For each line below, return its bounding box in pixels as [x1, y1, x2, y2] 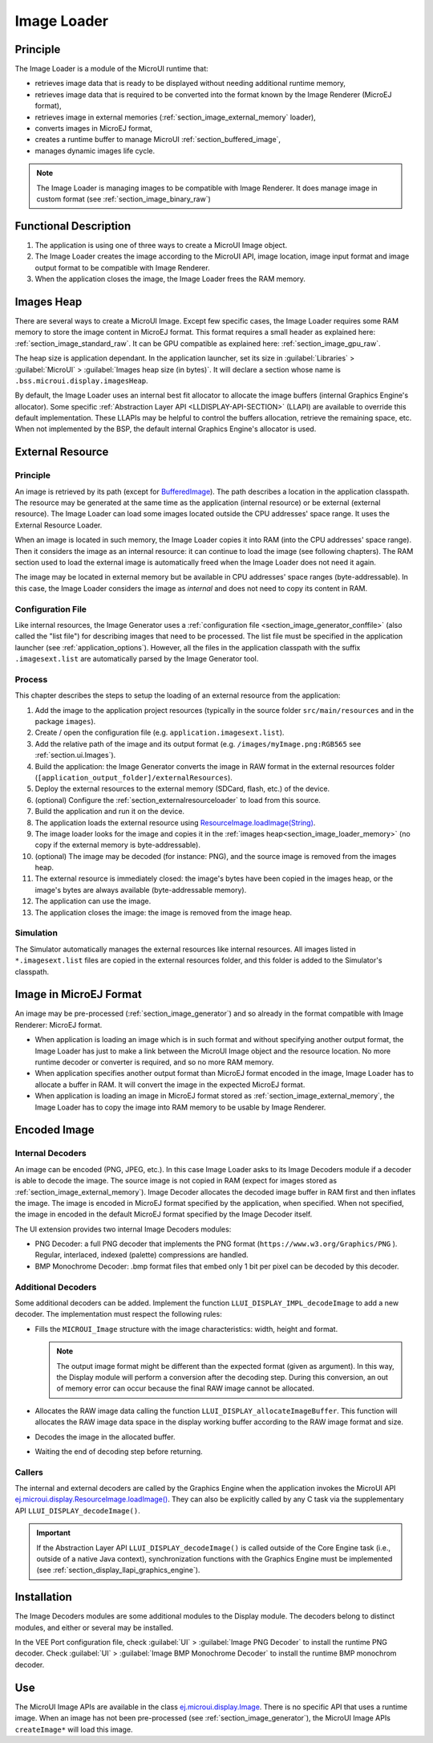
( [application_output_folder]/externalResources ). [34, 772, 233, 782]
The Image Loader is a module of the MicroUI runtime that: [14, 64, 208, 74]
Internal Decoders [14, 1148, 87, 1159]
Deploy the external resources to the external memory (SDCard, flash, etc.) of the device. [34, 784, 330, 794]
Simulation [14, 927, 58, 939]
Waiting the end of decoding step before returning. [34, 1446, 204, 1456]
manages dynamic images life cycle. [34, 145, 156, 156]
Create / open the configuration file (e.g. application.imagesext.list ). [34, 727, 285, 738]
